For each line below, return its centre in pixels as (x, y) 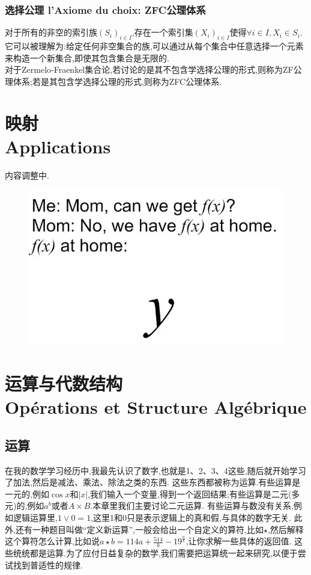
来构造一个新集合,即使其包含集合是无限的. (87, 57)
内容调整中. (27, 175)
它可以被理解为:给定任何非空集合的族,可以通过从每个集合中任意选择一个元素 (154, 46)
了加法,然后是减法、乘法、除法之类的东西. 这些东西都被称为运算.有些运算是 (153, 482)
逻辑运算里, (35, 518)
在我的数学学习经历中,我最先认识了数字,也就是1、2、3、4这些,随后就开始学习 (155, 470)
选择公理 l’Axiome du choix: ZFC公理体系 (105, 9)
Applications (58, 146)
